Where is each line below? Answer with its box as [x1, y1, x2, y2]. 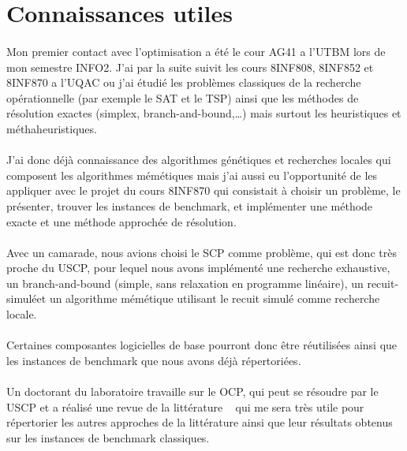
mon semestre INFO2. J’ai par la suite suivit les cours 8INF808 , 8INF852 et [6, 58, 374, 75]
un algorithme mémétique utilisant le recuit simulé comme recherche [49, 290, 380, 307]
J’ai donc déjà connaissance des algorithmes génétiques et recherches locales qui [6, 151, 391, 168]
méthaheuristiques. [6, 120, 97, 136]
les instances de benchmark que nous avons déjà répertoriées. [6, 352, 301, 368]
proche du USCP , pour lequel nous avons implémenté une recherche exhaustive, [6, 259, 390, 276]
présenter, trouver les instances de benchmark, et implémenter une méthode [6, 197, 373, 214]
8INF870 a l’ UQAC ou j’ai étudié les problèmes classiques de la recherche [6, 74, 361, 91]
